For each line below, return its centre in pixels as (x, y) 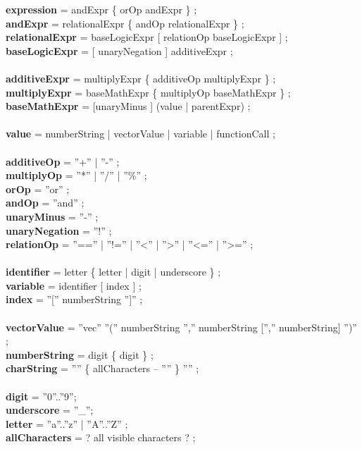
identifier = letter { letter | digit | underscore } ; (113, 272)
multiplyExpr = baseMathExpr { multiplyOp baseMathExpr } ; (148, 92)
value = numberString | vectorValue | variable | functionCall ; (141, 134)
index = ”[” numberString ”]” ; (74, 299)
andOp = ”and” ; (45, 203)
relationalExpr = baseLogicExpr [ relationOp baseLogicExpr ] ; (147, 37)
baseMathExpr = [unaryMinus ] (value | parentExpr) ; (128, 106)
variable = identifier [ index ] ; (74, 285)
